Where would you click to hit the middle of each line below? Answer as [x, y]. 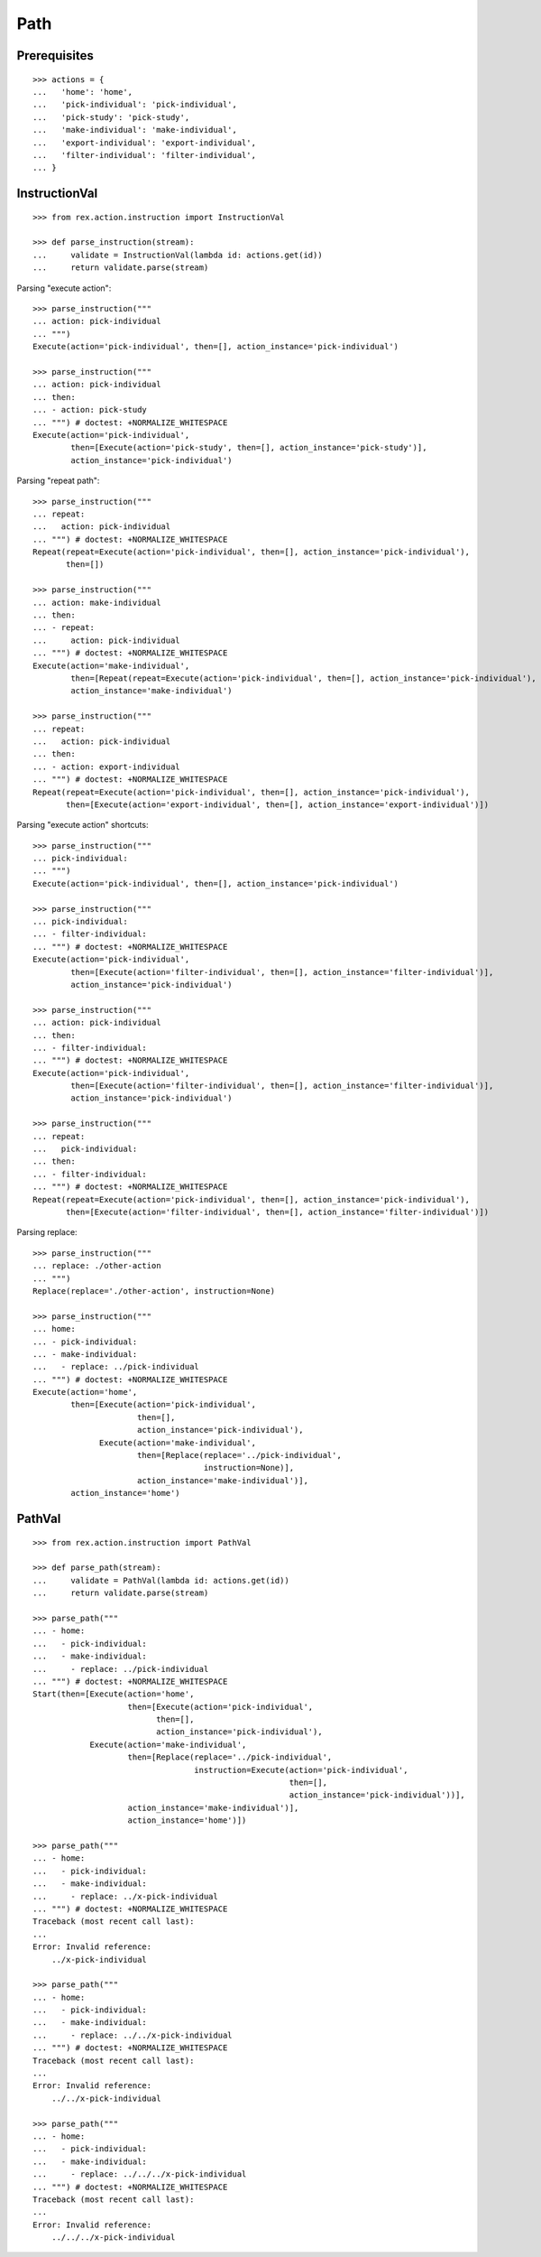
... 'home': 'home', [83, 92]
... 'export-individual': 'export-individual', [145, 143]
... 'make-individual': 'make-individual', [135, 130]
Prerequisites [55, 56]
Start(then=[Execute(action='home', [114, 1694]
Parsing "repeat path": [58, 481]
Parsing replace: [47, 1232]
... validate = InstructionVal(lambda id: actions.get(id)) [178, 255]
